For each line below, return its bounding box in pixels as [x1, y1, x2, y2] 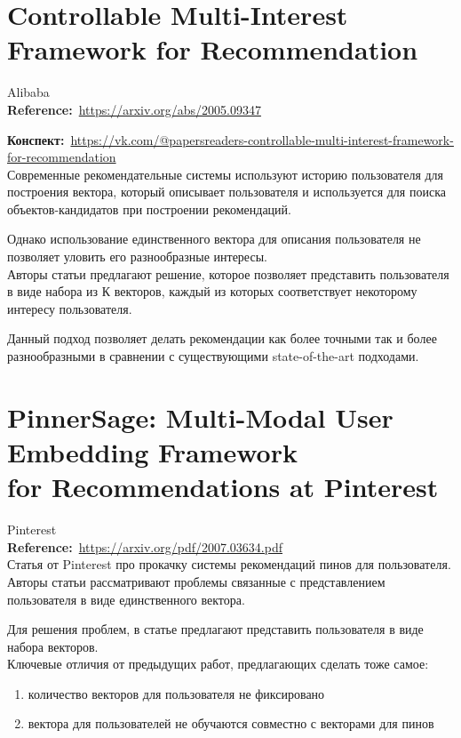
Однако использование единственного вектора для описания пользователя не [7, 229, 421, 248]
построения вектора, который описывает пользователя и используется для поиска [7, 182, 446, 201]
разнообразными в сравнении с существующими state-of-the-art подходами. [7, 347, 419, 365]
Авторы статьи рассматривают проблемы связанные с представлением [7, 572, 385, 590]
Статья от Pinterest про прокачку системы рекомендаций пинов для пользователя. [7, 555, 451, 574]
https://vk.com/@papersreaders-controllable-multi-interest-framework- [70, 130, 454, 148]
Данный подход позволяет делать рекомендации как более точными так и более [7, 329, 437, 348]
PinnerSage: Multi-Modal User [7, 398, 393, 435]
